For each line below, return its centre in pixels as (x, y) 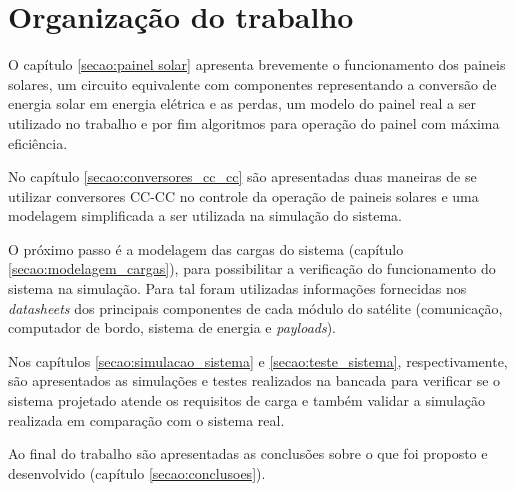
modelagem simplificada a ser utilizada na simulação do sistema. (205, 215)
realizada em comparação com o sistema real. (146, 419)
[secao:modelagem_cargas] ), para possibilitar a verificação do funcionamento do (252, 268)
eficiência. (38, 142)
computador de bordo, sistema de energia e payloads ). (172, 327)
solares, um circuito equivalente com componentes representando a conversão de (252, 83)
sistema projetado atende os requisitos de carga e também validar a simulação (246, 400)
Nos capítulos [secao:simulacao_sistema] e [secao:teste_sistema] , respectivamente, (258, 360)
